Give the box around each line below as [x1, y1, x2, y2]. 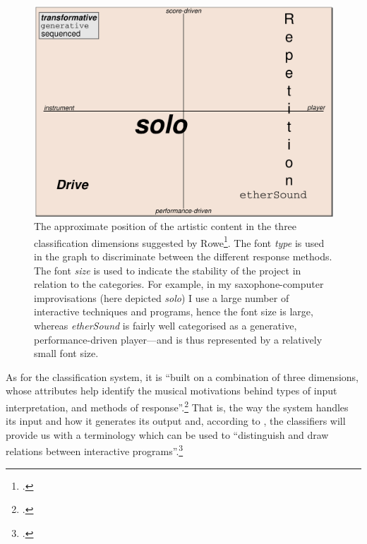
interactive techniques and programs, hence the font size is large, [34, 304, 313, 319]
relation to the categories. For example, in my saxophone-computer [34, 277, 324, 291]
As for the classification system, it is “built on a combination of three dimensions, [6, 369, 359, 384]
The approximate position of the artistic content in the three [34, 219, 297, 234]
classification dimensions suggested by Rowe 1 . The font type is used [34, 233, 325, 250]
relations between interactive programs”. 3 [6, 442, 183, 458]
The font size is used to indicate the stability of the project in [34, 262, 301, 277]
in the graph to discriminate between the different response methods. [34, 248, 332, 263]
